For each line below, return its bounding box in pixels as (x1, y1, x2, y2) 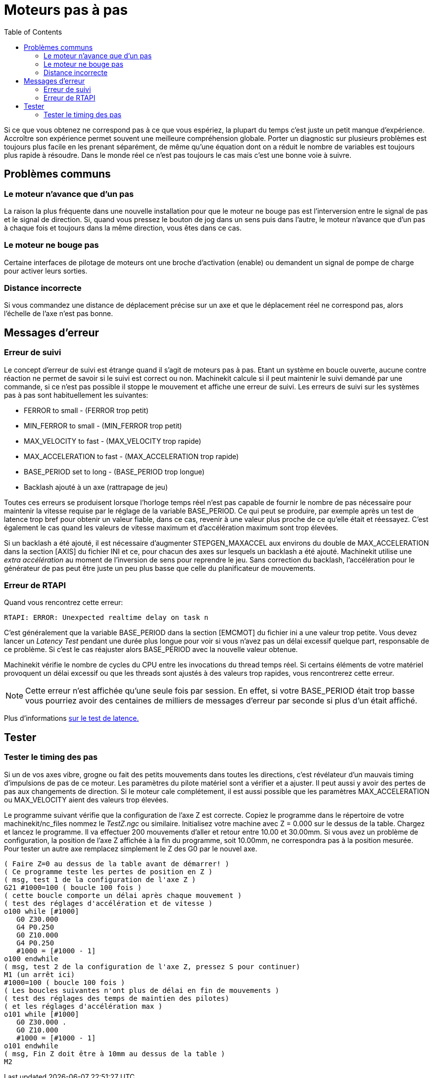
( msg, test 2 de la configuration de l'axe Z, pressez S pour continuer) (4, 962, 300, 971)
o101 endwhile (4, 1041, 58, 1050)
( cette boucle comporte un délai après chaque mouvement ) (4, 891, 242, 899)
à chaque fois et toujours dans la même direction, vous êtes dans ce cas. (4, 223, 242, 232)
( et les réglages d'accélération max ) (4, 1002, 163, 1010)
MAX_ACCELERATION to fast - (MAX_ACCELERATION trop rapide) (24, 452, 239, 461)
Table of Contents (4, 27, 62, 36)
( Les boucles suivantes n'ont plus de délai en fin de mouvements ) (4, 986, 280, 994)
